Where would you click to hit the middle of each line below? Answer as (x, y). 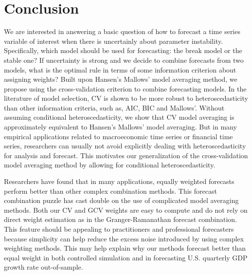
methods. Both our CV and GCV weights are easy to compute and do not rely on (126, 210)
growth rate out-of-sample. (44, 267)
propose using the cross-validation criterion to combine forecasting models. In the (125, 88)
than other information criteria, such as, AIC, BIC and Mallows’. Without (114, 107)
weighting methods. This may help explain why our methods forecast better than (125, 248)
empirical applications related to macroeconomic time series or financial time (118, 136)
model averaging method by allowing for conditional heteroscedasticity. (110, 165)
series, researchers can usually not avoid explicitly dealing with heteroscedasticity (125, 146)
